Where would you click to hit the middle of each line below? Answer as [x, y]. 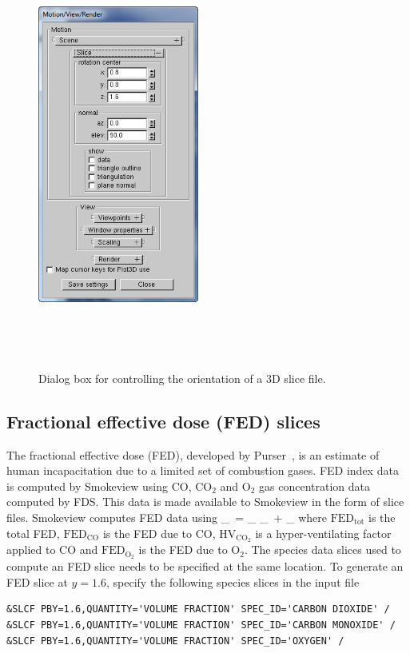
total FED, [33, 533]
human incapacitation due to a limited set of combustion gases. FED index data [203, 470]
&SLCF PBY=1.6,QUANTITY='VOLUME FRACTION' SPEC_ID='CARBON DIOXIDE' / [198, 609]
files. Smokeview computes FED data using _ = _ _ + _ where [167, 517]
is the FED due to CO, [159, 533]
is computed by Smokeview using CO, [99, 486]
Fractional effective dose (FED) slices [163, 421]
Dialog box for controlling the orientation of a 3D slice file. [182, 378]
